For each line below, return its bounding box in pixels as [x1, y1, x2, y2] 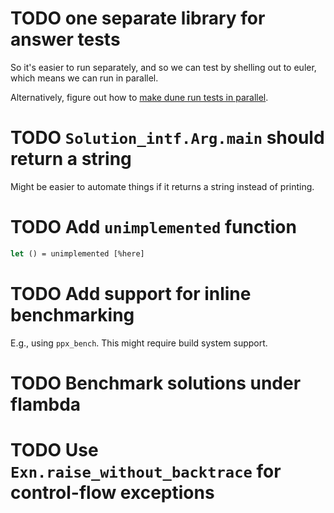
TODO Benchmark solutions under [10, 372, 302, 394]
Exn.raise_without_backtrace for [10, 460, 282, 482]
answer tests [10, 28, 121, 51]
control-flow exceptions [10, 482, 215, 504]
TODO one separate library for [10, 7, 266, 30]
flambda [10, 393, 82, 416]
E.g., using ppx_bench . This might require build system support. [10, 337, 268, 349]
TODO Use [10, 439, 99, 461]
